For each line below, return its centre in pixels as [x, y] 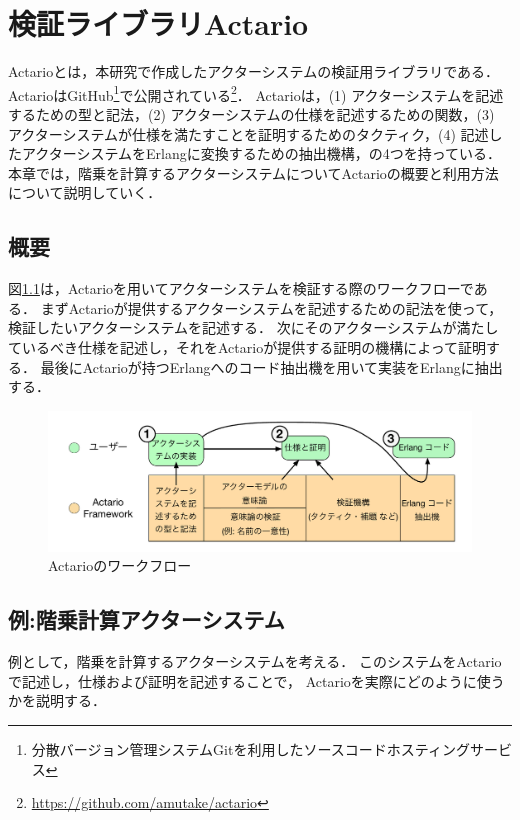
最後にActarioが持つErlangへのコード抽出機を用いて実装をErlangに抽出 [271, 366]
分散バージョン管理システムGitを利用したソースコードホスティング [250, 749]
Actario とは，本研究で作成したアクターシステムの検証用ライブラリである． [254, 71]
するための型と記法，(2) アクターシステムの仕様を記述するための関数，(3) [251, 113]
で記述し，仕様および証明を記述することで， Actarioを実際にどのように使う [256, 680]
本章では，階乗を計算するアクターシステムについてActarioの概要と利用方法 [253, 172]
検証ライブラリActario [158, 23]
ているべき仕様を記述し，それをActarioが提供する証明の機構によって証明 [247, 346]
